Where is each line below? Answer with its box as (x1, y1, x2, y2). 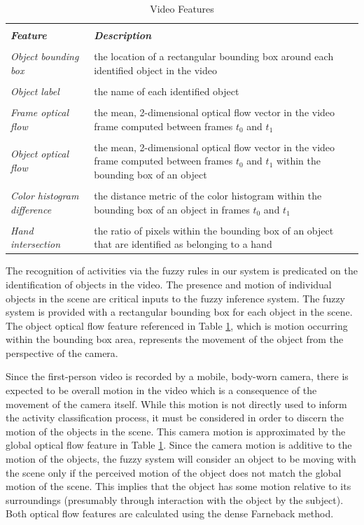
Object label (10, 83, 59, 98)
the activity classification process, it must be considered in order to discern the (6, 410, 344, 425)
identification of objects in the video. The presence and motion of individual (6, 276, 332, 291)
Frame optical (10, 104, 69, 119)
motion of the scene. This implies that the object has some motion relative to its (6, 479, 351, 493)
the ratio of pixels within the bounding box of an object (94, 223, 334, 237)
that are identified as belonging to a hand (94, 237, 272, 251)
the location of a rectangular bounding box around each (94, 49, 334, 64)
